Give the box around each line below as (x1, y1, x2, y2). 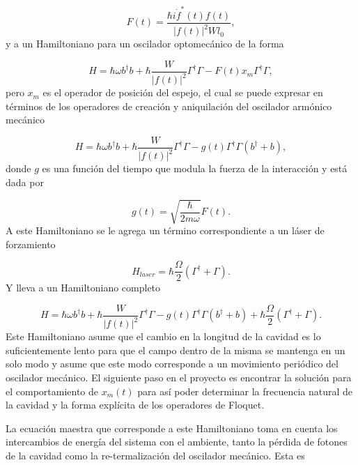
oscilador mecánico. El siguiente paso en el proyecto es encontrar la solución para (6, 370, 352, 385)
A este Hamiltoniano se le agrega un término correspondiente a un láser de (6, 223, 325, 238)
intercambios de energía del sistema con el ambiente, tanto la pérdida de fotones (6, 434, 348, 449)
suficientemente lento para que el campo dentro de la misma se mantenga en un (6, 342, 345, 357)
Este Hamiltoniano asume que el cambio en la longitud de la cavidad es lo (6, 329, 321, 344)
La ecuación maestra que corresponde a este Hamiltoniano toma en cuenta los (6, 420, 338, 435)
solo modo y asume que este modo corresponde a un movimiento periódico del (6, 356, 338, 371)
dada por (6, 174, 44, 189)
